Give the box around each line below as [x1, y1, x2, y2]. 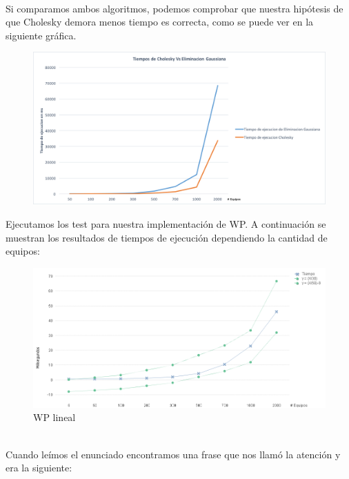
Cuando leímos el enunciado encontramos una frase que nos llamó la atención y [6, 447, 341, 461]
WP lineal [33, 410, 76, 424]
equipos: [6, 244, 40, 258]
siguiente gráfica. [6, 28, 77, 42]
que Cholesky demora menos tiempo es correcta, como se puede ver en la [6, 14, 314, 29]
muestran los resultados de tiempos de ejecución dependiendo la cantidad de [6, 230, 328, 244]
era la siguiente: [6, 460, 72, 475]
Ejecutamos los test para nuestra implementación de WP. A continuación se [6, 217, 326, 231]
